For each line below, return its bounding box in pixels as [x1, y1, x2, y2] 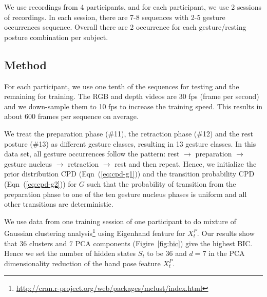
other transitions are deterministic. [4, 199, 113, 209]
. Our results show [197, 227, 255, 238]
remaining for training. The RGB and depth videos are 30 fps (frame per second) [4, 91, 259, 102]
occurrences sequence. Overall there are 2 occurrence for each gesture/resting [4, 22, 246, 32]
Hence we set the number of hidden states [4, 248, 136, 259]
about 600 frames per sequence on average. [4, 111, 139, 122]
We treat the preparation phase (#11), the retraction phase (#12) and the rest [4, 128, 254, 138]
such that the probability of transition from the [87, 178, 236, 189]
